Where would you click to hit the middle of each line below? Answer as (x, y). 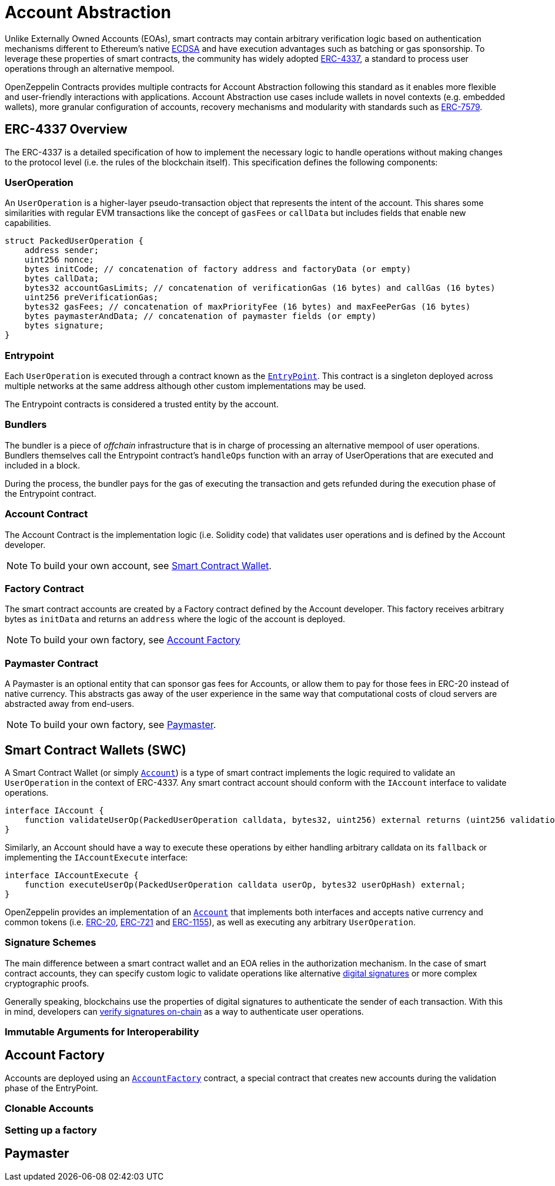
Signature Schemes (51, 943)
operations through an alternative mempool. (90, 68)
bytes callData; (62, 279)
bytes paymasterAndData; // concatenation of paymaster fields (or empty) (200, 316)
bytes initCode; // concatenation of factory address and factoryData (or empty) (218, 269)
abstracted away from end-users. (70, 704)
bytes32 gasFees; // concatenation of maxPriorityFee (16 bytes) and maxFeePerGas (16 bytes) (248, 307)
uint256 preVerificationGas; (91, 298)
